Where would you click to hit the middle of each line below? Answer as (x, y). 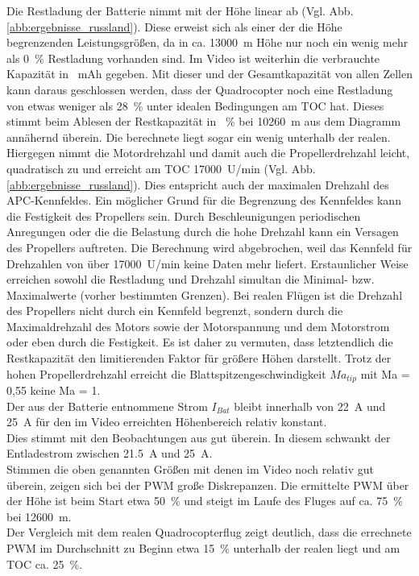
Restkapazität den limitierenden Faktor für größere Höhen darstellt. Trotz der (199, 358)
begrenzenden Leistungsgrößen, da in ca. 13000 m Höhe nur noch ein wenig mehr (207, 42)
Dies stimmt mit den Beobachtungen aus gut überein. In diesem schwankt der (199, 437)
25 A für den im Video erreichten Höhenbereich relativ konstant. (167, 422)
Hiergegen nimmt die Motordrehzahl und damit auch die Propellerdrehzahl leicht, (208, 153)
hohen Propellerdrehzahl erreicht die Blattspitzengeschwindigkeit (166, 373)
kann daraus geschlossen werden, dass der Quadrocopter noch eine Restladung (200, 89)
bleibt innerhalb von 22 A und (310, 406)
